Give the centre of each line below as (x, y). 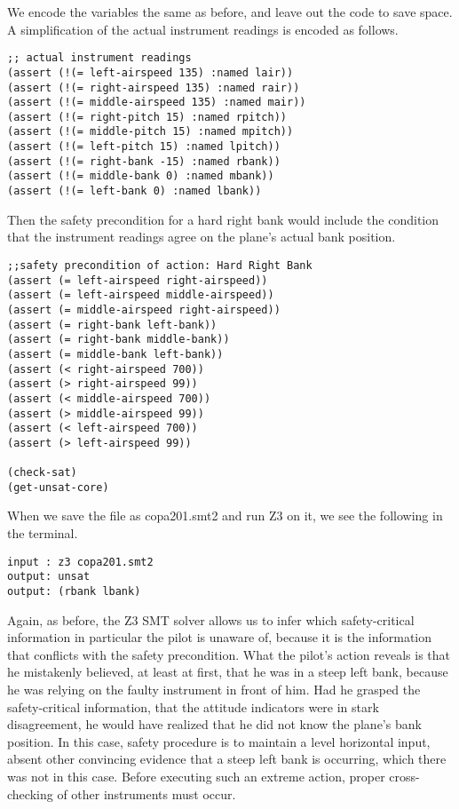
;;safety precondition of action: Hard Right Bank (160, 265)
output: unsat (49, 577)
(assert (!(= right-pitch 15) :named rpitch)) (147, 117)
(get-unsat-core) (58, 487)
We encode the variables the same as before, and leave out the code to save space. (230, 12)
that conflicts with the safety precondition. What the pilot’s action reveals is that (229, 654)
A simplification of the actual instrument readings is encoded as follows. (203, 29)
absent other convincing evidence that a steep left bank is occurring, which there (227, 759)
